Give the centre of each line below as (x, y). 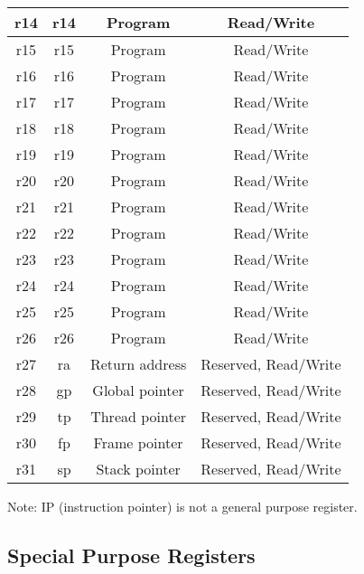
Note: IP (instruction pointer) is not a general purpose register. (182, 506)
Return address (138, 364)
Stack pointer (138, 469)
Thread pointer (139, 416)
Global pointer (138, 390)
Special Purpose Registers (131, 555)
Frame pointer (138, 442)
